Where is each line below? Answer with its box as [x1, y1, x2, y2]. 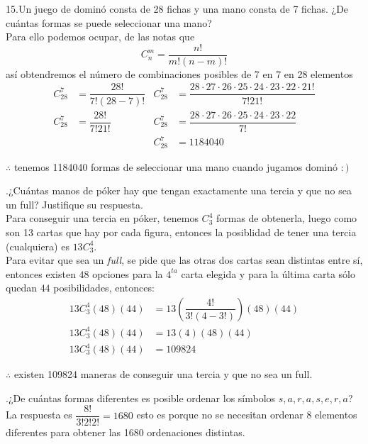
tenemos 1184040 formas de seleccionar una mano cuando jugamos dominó [13, 159, 338, 174]
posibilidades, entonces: [53, 280, 155, 295]
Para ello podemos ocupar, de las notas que [6, 29, 195, 44]
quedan [6, 280, 37, 295]
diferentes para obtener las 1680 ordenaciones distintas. [6, 425, 245, 440]
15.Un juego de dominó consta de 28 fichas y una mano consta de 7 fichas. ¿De [6, 1, 349, 16]
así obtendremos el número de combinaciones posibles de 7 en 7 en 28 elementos [6, 66, 353, 81]
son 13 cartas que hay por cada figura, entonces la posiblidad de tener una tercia [6, 224, 357, 239]
